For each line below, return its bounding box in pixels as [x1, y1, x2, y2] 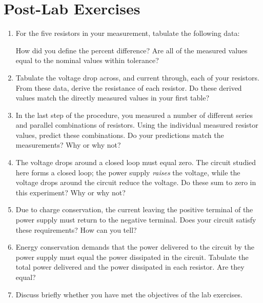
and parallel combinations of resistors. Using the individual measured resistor [15, 119, 258, 130]
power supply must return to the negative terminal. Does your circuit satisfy [15, 214, 256, 225]
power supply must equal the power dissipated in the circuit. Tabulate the [15, 251, 249, 262]
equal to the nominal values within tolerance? [15, 55, 159, 66]
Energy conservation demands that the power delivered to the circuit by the [15, 241, 255, 252]
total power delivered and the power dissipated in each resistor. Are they [15, 261, 245, 272]
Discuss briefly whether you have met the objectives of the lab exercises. [15, 289, 242, 299]
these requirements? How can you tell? [15, 224, 137, 235]
